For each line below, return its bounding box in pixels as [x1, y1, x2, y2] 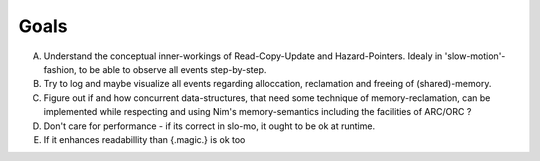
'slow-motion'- [444, 50, 506, 62]
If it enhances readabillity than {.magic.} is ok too [43, 133, 246, 145]
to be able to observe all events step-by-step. [78, 63, 267, 75]
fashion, [43, 63, 77, 75]
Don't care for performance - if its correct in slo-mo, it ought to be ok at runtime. [43, 120, 375, 132]
